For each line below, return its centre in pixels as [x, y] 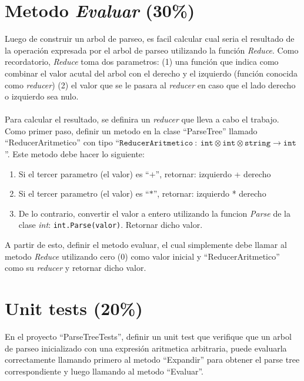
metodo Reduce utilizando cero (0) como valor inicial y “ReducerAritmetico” [142, 256]
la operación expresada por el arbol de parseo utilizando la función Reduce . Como [152, 50]
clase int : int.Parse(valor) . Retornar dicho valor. [111, 225]
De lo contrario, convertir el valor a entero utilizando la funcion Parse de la [154, 213]
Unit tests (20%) [74, 308]
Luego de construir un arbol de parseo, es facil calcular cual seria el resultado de [150, 39]
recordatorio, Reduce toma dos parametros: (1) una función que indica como [142, 62]
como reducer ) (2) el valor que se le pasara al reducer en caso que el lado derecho [150, 85]
